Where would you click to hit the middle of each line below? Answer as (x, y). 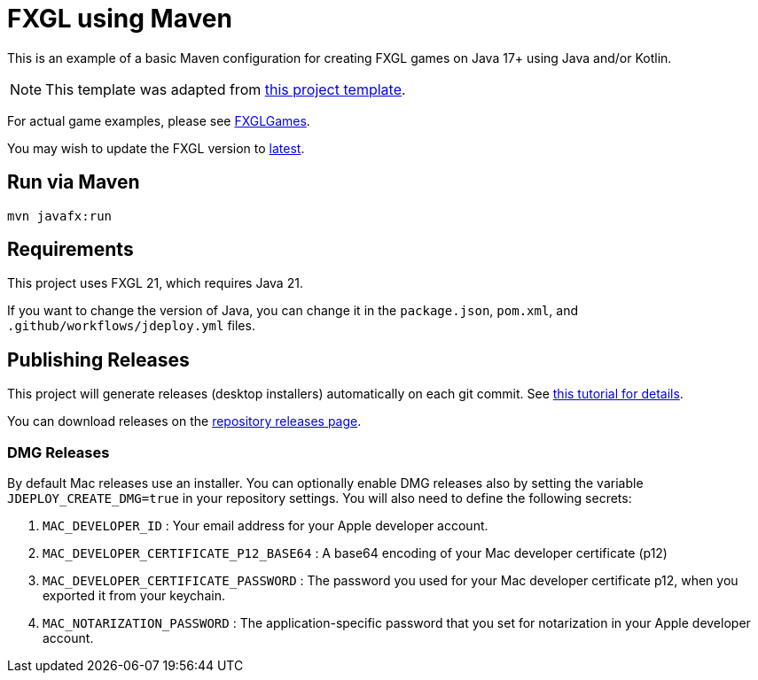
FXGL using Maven (120, 19)
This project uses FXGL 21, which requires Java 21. (155, 283)
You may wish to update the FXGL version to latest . (156, 148)
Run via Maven (74, 182)
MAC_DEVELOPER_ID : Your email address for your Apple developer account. (266, 526)
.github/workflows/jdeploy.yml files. (131, 326)
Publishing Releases (98, 359)
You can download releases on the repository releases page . (184, 421)
